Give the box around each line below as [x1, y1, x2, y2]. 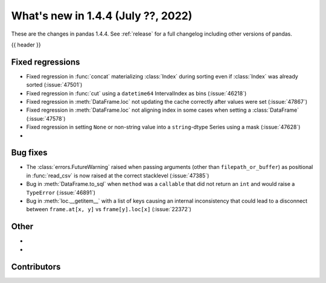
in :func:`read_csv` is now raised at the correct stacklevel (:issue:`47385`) [26, 172, 209, 179]
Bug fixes [11, 148, 48, 158]
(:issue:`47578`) [26, 115, 66, 122]
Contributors [11, 261, 61, 272]
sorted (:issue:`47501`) [26, 81, 83, 89]
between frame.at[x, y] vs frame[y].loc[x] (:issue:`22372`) [26, 206, 191, 213]
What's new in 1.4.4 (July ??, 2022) [11, 9, 193, 22]
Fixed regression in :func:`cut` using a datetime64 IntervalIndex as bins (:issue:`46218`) [26, 89, 247, 97]
